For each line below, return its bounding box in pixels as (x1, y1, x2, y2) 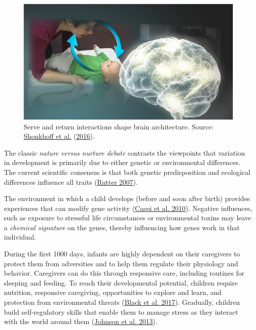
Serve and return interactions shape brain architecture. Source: (24, 121, 214, 131)
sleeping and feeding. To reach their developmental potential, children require (4, 277, 238, 288)
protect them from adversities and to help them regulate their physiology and (4, 258, 238, 268)
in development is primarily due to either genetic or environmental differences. (4, 157, 241, 167)
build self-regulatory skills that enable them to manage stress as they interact (4, 306, 238, 317)
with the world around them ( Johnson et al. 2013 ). (4, 316, 158, 327)
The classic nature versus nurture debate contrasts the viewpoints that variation (4, 147, 245, 158)
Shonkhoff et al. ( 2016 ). (24, 131, 95, 141)
